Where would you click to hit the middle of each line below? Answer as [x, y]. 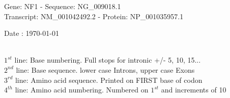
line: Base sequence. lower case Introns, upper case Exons [105, 69]
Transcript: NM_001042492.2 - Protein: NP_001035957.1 [94, 16]
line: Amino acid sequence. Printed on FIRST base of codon [109, 80]
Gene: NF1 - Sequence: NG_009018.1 [63, 6]
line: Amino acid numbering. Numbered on [82, 90]
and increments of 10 [194, 90]
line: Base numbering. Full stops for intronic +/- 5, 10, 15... [108, 60]
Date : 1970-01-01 [32, 33]
